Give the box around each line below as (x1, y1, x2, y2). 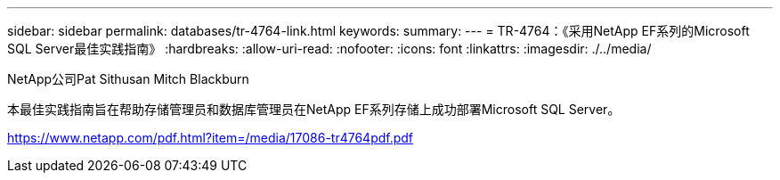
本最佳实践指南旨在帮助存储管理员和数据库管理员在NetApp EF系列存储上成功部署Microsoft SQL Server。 (7, 102, 621, 117)
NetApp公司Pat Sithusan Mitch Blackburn (7, 71, 249, 86)
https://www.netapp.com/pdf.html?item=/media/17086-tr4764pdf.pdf (7, 130, 414, 145)
